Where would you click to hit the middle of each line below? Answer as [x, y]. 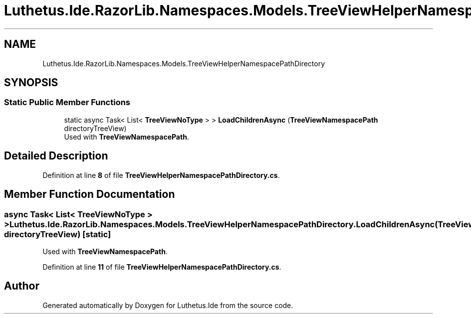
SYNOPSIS [31, 83]
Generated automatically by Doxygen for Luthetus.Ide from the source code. [168, 305]
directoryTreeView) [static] [58, 234]
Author [22, 286]
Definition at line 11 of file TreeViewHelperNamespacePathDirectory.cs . [162, 267]
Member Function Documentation [90, 194]
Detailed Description [56, 156]
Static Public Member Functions [67, 102]
